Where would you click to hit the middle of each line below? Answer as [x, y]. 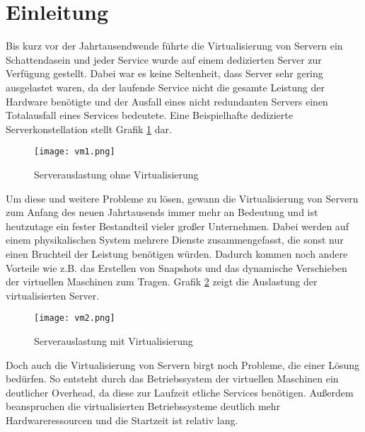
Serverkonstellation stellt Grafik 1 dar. [89, 129]
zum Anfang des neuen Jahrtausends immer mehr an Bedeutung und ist [162, 212]
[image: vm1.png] [75, 152]
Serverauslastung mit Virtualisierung [114, 340]
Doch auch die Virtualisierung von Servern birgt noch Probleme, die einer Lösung [182, 364]
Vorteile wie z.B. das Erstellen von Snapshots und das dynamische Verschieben [176, 267]
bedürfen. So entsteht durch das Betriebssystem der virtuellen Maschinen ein [172, 379]
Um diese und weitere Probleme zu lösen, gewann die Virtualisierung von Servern [182, 198]
